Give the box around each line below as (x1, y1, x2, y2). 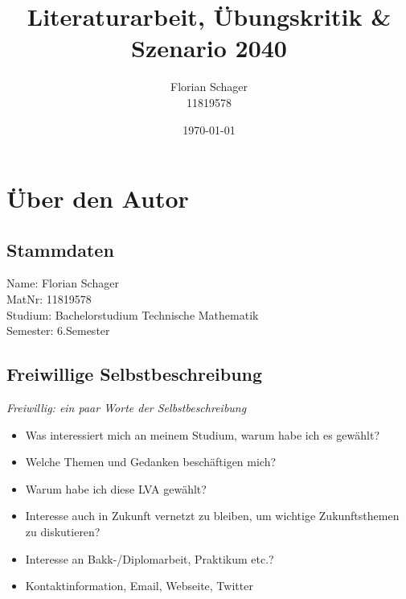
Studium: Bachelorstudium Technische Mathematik (6, 306, 259, 323)
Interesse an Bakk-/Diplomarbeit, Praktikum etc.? (25, 550, 274, 567)
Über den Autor (6, 182, 189, 215)
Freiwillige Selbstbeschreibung (6, 361, 263, 386)
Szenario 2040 (131, 31, 287, 64)
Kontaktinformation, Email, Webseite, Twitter (25, 577, 253, 594)
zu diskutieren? (25, 523, 100, 540)
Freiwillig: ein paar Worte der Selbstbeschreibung (6, 399, 247, 416)
